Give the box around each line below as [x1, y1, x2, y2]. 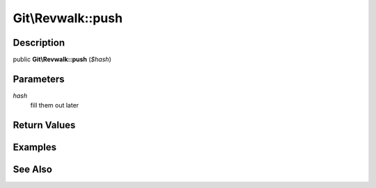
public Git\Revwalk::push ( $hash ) [13, 55, 111, 64]
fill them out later [30, 101, 79, 110]
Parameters [13, 73, 65, 85]
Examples [13, 142, 57, 153]
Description [13, 37, 65, 49]
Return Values [13, 119, 76, 131]
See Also [13, 164, 52, 176]
